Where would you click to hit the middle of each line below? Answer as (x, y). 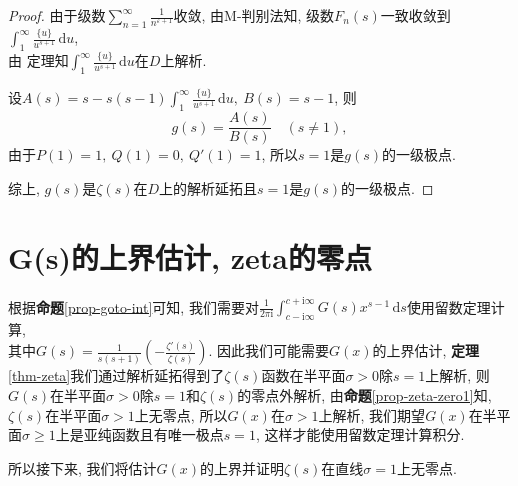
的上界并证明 (242, 467)
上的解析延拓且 (208, 187)
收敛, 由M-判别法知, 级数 (254, 15)
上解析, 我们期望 (372, 414)
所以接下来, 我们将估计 (82, 467)
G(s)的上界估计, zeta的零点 (190, 256)
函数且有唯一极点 (167, 434)
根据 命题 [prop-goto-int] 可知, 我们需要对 (133, 306)
